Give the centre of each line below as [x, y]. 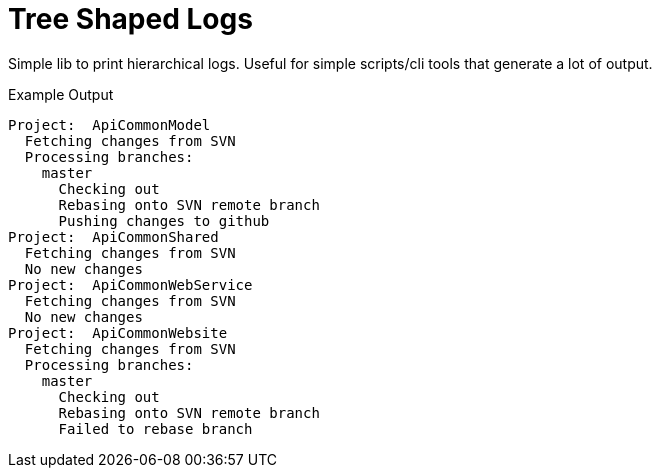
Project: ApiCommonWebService [130, 284]
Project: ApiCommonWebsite [118, 332]
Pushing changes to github [164, 220]
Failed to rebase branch [155, 428]
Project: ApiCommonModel [109, 124]
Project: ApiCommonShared [113, 236]
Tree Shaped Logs [130, 19]
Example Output [61, 94]
